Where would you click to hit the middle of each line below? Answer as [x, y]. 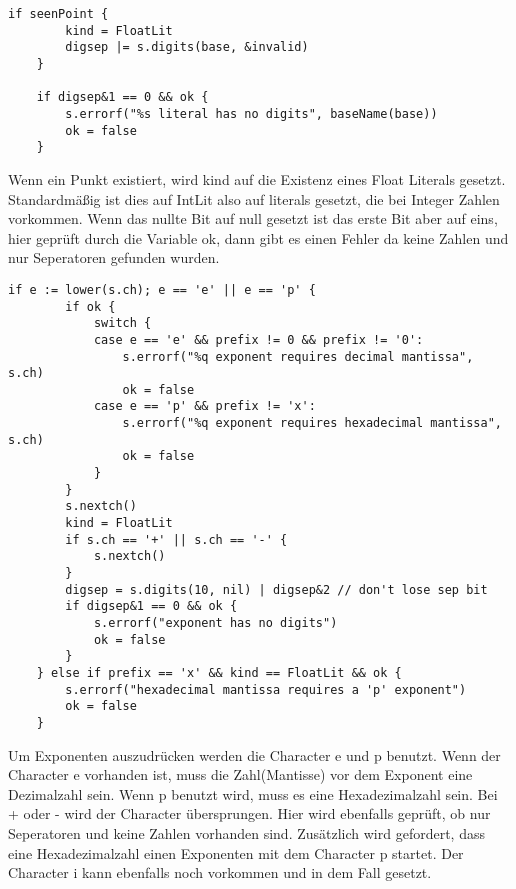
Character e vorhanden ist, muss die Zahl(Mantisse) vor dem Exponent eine [240, 774]
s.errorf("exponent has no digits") [215, 623]
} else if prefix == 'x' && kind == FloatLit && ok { [219, 672]
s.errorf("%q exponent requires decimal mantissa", [298, 356]
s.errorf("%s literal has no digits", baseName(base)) [251, 113]
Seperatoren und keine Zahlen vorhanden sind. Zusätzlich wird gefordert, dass [246, 832]
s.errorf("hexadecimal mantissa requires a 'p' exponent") [266, 689]
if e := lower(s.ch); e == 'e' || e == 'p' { [162, 289]
